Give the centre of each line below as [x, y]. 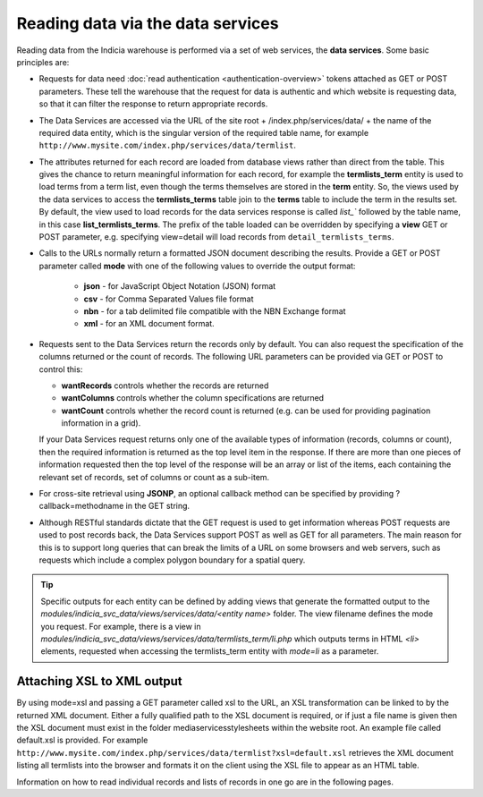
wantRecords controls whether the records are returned [165, 386]
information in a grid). [101, 423]
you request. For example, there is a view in [121, 626]
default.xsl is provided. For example [82, 740]
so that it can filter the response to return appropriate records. [153, 104]
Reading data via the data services [148, 23]
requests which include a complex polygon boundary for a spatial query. [172, 560]
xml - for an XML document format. [149, 324]
